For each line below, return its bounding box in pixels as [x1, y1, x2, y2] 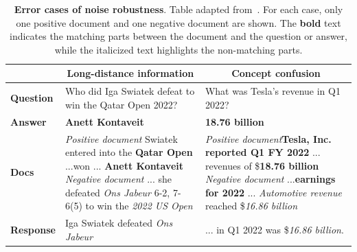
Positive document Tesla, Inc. [205, 131, 332, 146]
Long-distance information [67, 66, 194, 80]
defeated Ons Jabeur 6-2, [65, 185, 170, 199]
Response [10, 222, 56, 237]
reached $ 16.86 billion [205, 198, 298, 213]
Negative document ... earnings [205, 172, 336, 186]
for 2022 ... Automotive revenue [205, 185, 342, 199]
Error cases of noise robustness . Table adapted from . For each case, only [14, 2, 343, 16]
